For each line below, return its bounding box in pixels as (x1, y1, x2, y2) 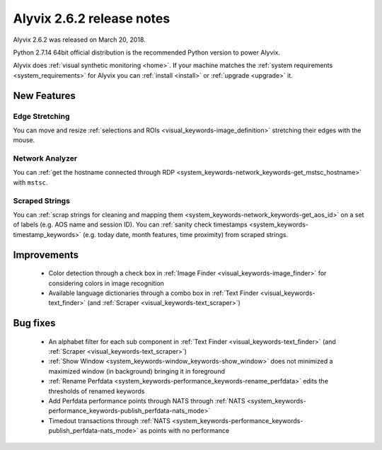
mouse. (13, 136, 35, 144)
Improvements (13, 248, 79, 261)
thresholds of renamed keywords (48, 386, 145, 396)
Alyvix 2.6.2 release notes (13, 11, 170, 26)
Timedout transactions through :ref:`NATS (48, 416, 171, 425)
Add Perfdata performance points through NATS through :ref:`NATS (48, 397, 245, 405)
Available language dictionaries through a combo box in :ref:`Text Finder (48, 289, 259, 297)
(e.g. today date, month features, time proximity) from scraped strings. (82, 230, 289, 238)
